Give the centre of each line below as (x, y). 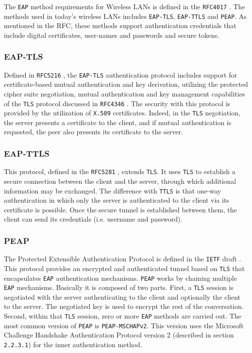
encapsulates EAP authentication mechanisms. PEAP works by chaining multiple (120, 278)
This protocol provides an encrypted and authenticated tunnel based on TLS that (124, 268)
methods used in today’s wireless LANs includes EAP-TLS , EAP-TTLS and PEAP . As (125, 16)
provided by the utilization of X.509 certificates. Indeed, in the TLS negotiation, (122, 113)
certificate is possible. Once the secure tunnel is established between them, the (120, 209)
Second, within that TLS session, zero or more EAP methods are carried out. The (123, 316)
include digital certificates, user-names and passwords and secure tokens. (112, 35)
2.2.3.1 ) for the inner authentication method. (73, 344)
